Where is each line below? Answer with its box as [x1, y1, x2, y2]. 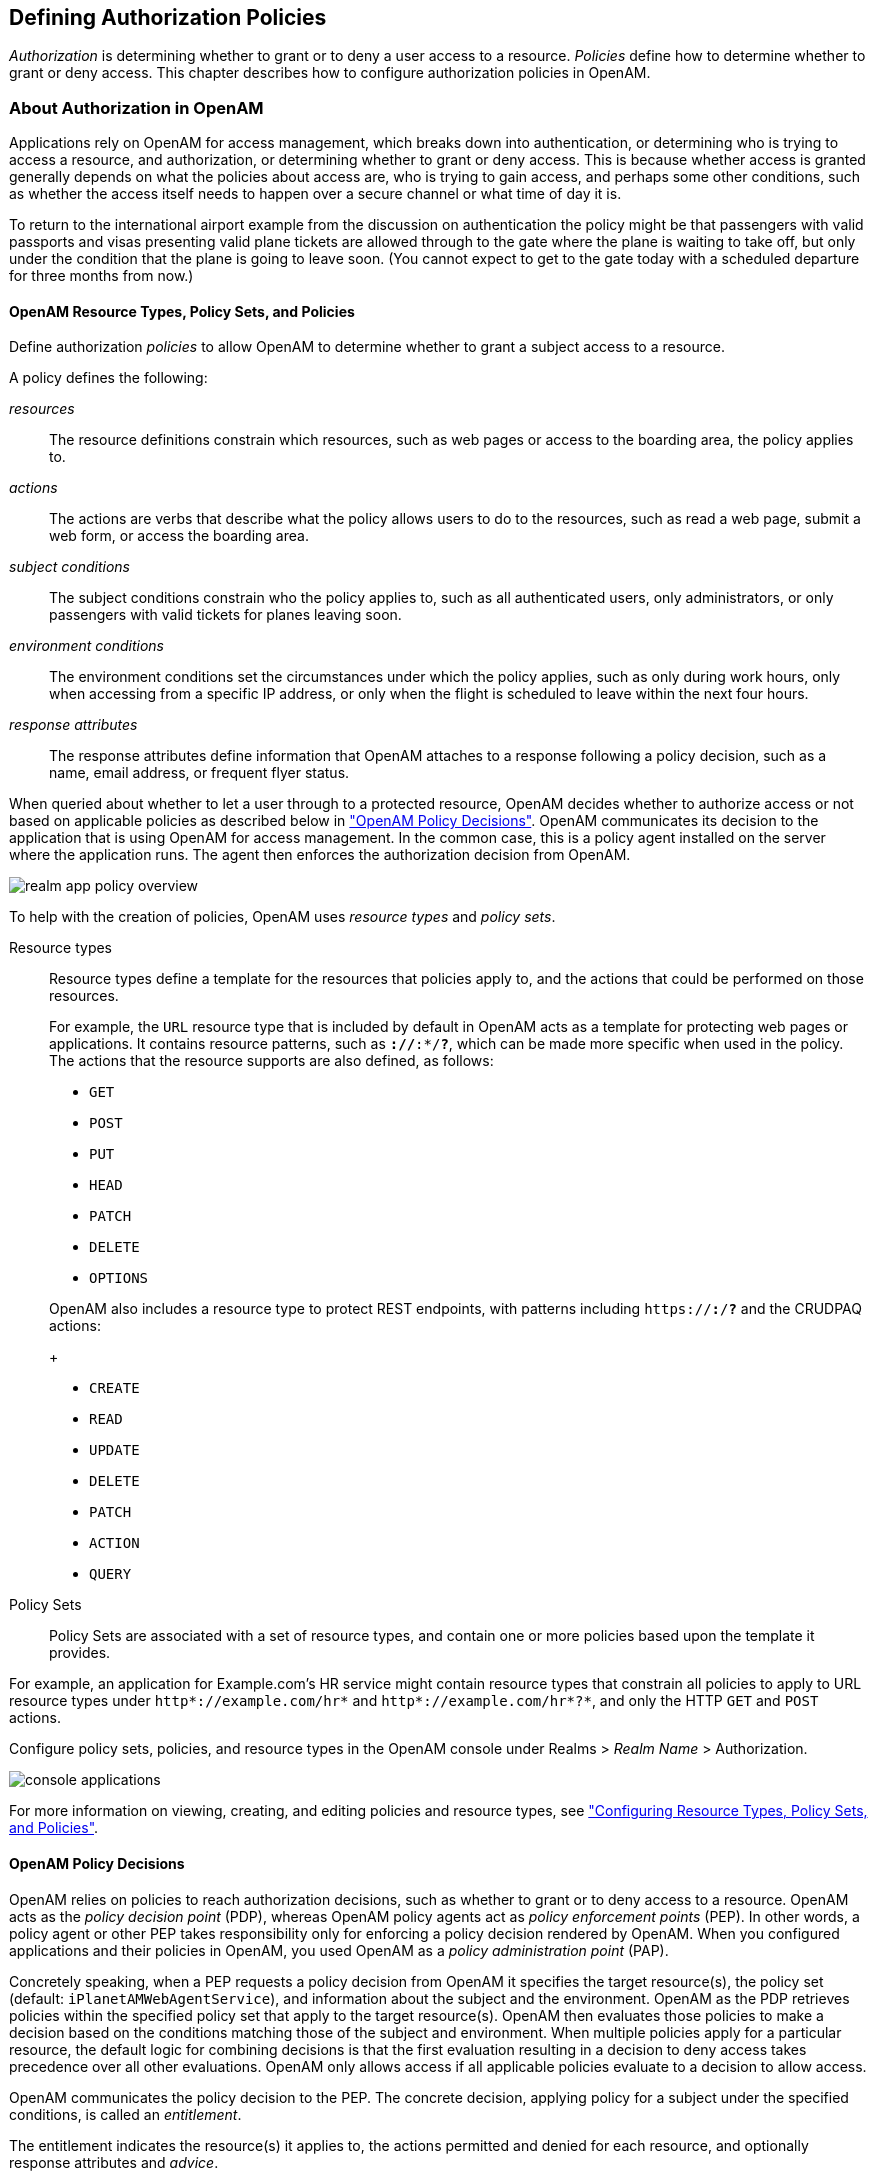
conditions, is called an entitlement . [9, 2105, 242, 2123]
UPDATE [89, 1442, 140, 1459]
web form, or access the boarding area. [49, 527, 309, 545]
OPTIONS [89, 1270, 149, 1287]
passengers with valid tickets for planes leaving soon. [49, 606, 402, 624]
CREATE [89, 1380, 140, 1397]
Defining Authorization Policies [9, 5, 327, 30]
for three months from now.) [9, 267, 194, 285]
